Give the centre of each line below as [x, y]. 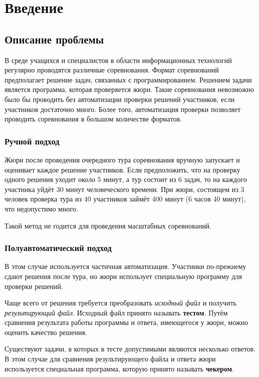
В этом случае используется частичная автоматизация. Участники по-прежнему [125, 266]
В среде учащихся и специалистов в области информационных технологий [118, 60]
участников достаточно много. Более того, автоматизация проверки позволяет [123, 109]
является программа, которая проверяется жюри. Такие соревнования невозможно [129, 89]
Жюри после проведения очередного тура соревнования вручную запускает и [122, 159]
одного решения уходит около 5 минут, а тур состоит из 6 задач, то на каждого [126, 179]
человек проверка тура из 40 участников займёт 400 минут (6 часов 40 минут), [125, 199]
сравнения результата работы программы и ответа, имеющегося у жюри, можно [126, 322]
